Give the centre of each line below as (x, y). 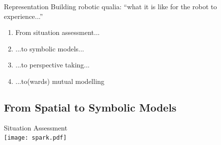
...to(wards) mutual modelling (60, 81)
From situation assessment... (57, 32)
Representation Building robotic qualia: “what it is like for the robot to (110, 6)
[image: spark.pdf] (35, 138)
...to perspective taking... (52, 65)
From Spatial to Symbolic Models (90, 107)
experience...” (24, 16)
